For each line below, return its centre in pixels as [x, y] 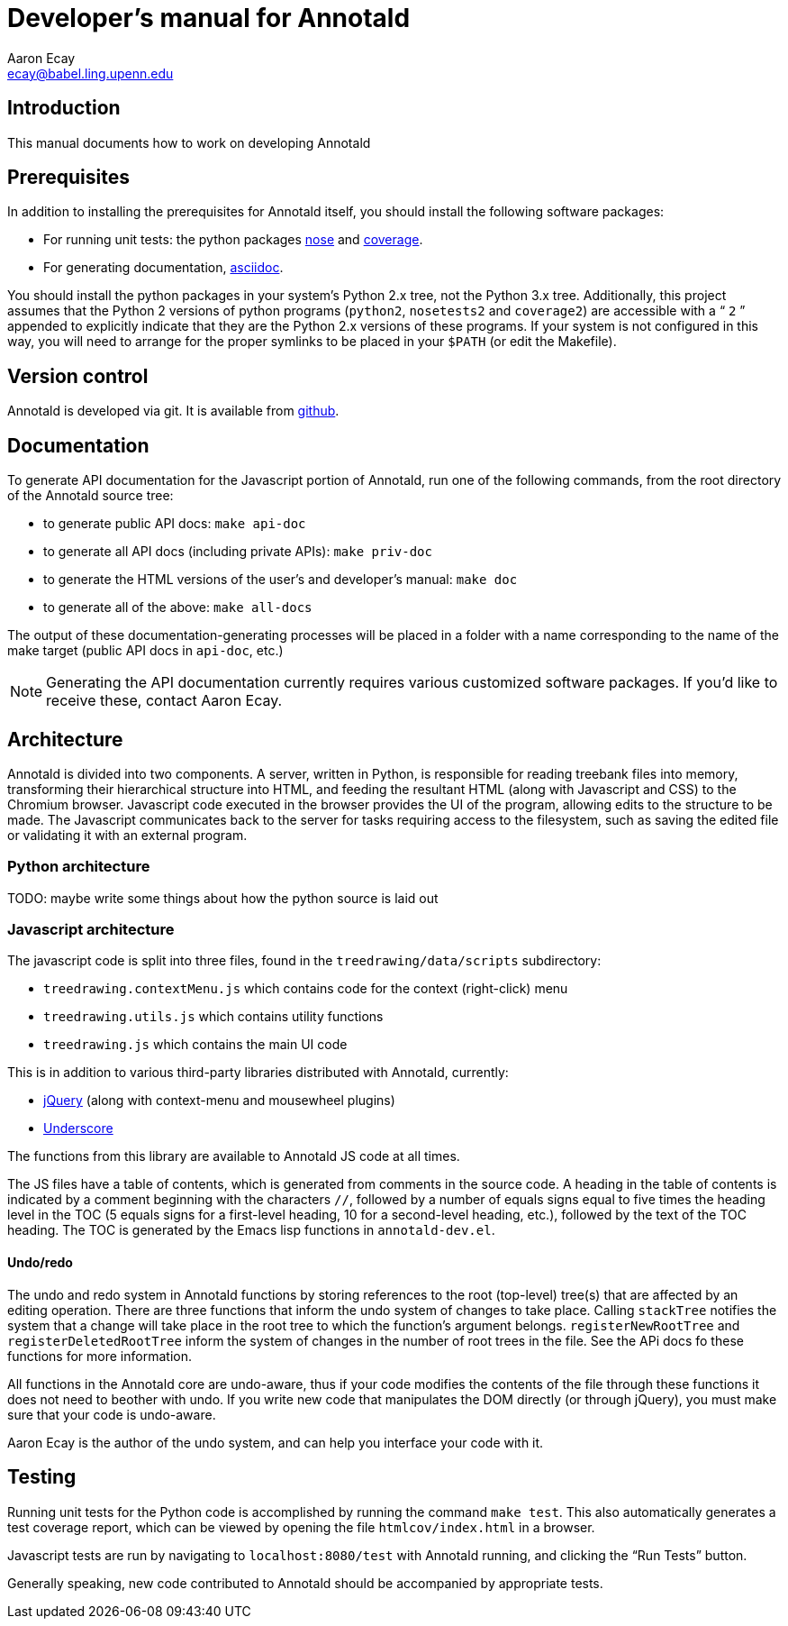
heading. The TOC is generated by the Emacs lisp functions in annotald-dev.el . [251, 1230]
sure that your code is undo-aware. [112, 1414]
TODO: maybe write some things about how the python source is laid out [223, 898]
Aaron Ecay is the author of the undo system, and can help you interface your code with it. [276, 1442]
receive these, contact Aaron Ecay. [164, 701]
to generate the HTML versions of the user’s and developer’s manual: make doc [281, 580]
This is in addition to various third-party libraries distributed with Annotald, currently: [258, 1073]
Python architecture [79, 867]
